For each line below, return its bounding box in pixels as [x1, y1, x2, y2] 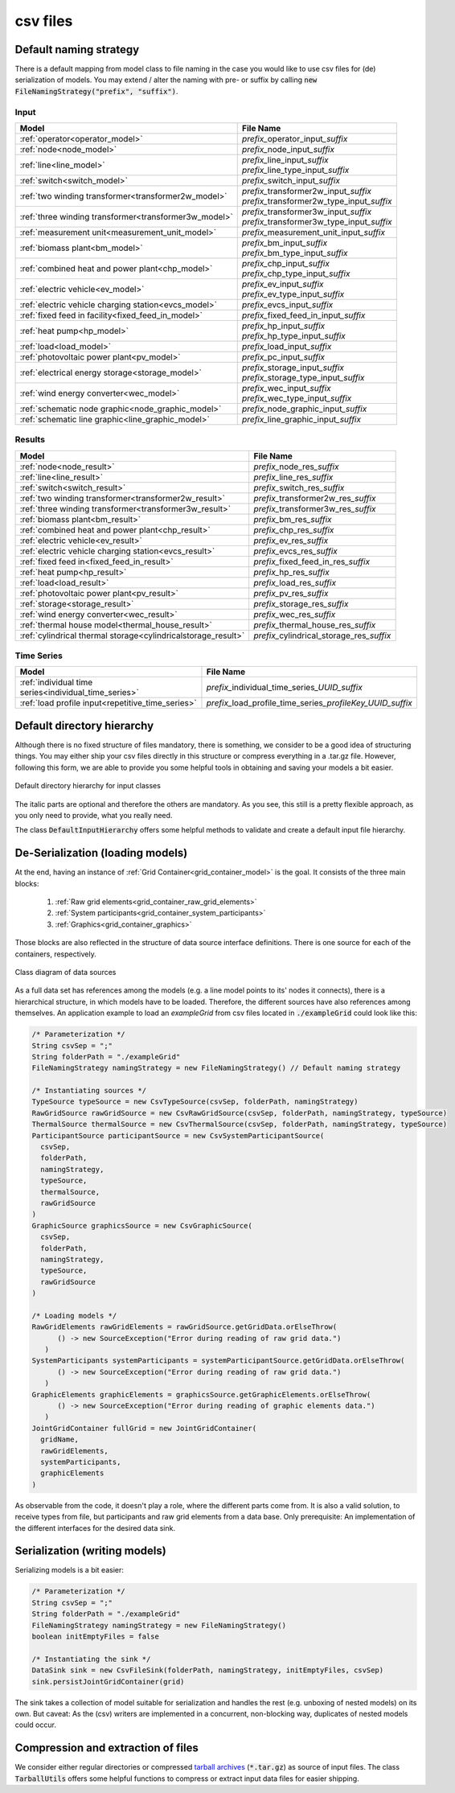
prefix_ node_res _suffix [253, 461, 339, 472]
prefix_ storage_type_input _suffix [241, 372, 365, 383]
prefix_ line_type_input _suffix [241, 164, 350, 175]
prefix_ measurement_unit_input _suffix [241, 226, 386, 237]
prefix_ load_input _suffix [241, 340, 332, 352]
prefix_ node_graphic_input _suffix [241, 403, 367, 414]
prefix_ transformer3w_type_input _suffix [241, 216, 393, 227]
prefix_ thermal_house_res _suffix [253, 619, 376, 631]
